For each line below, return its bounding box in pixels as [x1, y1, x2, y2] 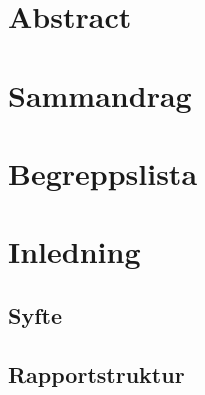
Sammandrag [8, 74, 192, 115]
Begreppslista [8, 152, 198, 193]
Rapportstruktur [8, 358, 185, 389]
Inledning [8, 231, 141, 272]
